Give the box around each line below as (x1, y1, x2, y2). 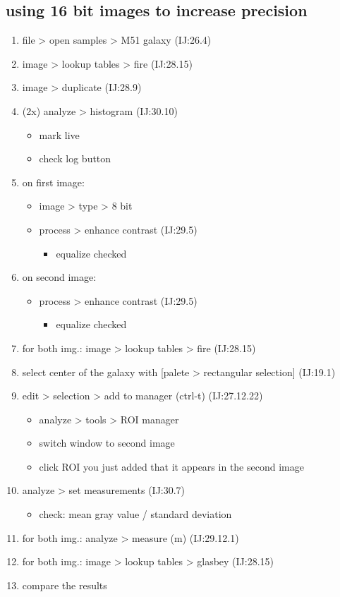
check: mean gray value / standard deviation (39, 507, 232, 521)
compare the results (22, 577, 107, 592)
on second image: (22, 270, 97, 284)
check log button (39, 151, 111, 166)
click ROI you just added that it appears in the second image (39, 459, 304, 474)
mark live (39, 127, 80, 142)
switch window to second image (39, 435, 175, 450)
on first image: (22, 174, 85, 189)
